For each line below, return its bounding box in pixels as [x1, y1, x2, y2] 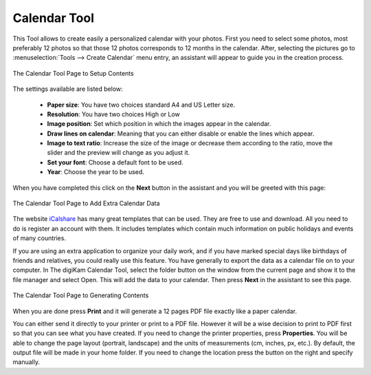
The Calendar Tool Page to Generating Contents [12, 291, 149, 299]
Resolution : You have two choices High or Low [47, 110, 180, 118]
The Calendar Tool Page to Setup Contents [12, 69, 134, 77]
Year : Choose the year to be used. [47, 168, 144, 176]
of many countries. [12, 234, 67, 242]
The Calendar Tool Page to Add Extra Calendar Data [12, 200, 161, 208]
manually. [12, 358, 41, 366]
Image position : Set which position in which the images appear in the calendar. [47, 120, 271, 128]
